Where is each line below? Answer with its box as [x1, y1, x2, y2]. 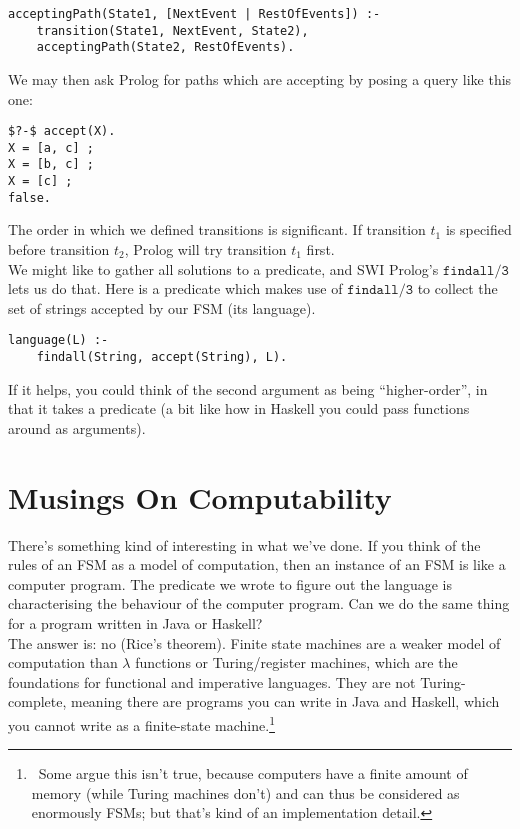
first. [306, 239, 335, 260]
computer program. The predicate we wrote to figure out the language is [8, 573, 453, 594]
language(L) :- [8, 333, 109, 348]
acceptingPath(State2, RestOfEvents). [36, 40, 295, 55]
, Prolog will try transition [124, 239, 287, 260]
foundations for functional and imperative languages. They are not [8, 671, 416, 692]
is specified [445, 219, 512, 240]
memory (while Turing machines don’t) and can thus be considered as [31, 782, 460, 803]
